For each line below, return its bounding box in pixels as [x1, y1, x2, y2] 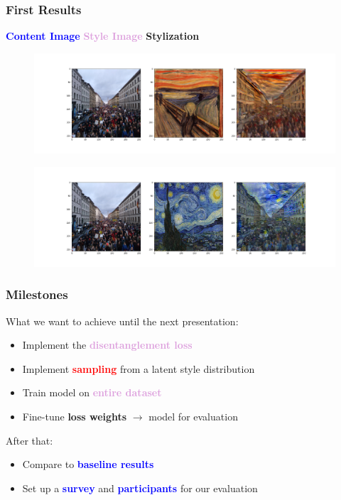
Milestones [6, 286, 68, 303]
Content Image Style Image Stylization [6, 28, 200, 43]
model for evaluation [148, 408, 238, 423]
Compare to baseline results [22, 457, 154, 472]
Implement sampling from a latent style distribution [22, 361, 255, 376]
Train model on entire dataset [22, 385, 162, 400]
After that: [6, 433, 53, 447]
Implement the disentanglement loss [22, 337, 193, 352]
